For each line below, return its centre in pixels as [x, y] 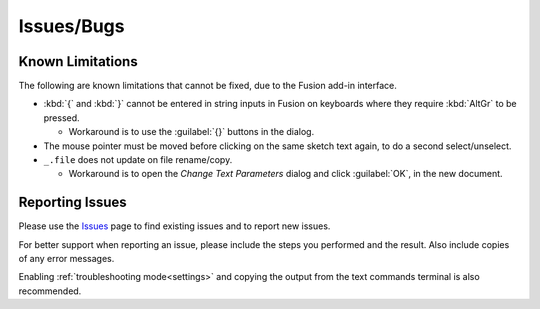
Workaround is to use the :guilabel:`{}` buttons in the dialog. [191, 132]
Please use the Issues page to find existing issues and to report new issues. [174, 226]
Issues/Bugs [71, 26]
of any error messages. [66, 259]
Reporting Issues [72, 202]
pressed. [61, 117]
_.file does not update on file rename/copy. [138, 160]
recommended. [50, 291]
